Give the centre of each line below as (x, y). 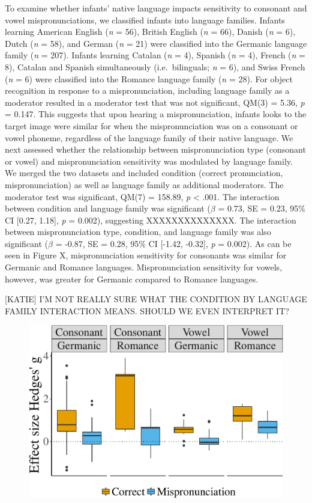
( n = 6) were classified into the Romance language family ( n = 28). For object (149, 78)
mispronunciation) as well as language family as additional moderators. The (144, 184)
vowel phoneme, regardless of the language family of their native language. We (149, 137)
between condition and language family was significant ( (108, 208)
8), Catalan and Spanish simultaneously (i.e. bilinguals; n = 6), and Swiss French (155, 66)
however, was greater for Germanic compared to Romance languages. (132, 279)
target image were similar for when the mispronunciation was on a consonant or (151, 125)
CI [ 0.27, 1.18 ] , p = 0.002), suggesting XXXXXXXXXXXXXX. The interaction (151, 220)
